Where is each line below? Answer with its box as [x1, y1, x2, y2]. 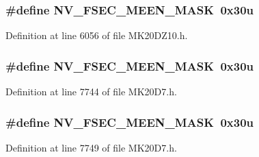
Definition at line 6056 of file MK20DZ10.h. [5, 28, 188, 43]
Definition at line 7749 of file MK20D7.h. [5, 140, 177, 154]
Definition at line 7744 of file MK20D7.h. [5, 84, 177, 99]
